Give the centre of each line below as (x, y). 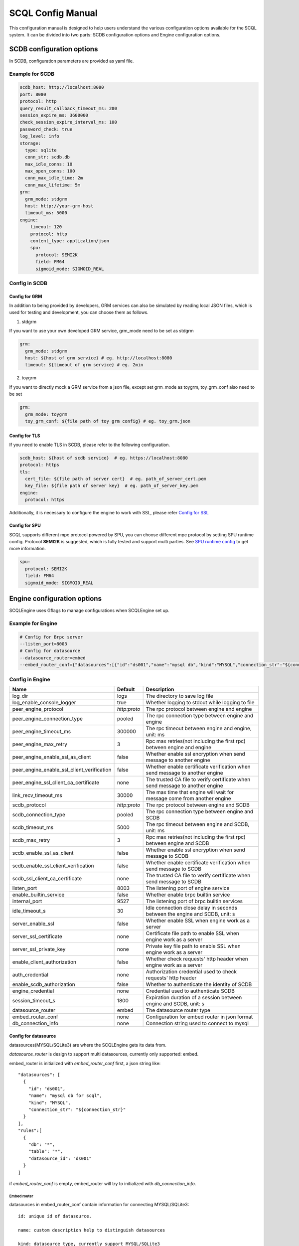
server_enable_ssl (33, 924)
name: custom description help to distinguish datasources (92, 1230)
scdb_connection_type (39, 814)
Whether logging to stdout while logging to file (200, 702)
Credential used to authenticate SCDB (190, 991)
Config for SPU (25, 525)
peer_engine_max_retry (40, 744)
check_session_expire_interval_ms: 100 (68, 122)
